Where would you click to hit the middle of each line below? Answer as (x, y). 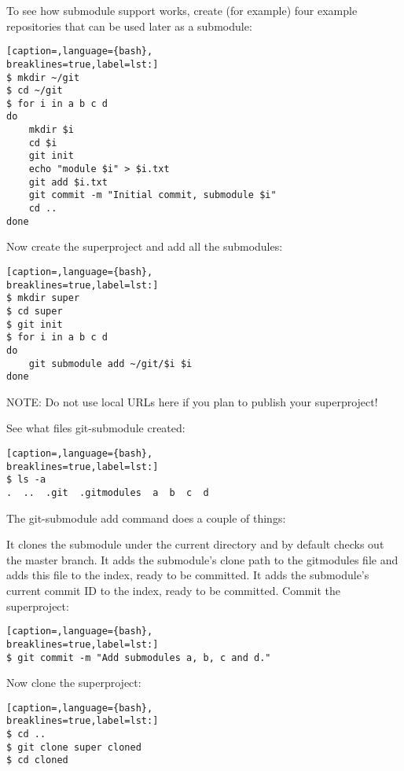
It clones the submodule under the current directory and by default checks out (195, 544)
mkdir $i (51, 130)
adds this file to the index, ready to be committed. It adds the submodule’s (188, 575)
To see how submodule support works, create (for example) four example (182, 10)
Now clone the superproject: (74, 683)
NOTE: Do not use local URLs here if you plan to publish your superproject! (192, 401)
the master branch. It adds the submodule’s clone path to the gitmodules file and (202, 559)
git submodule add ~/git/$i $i (110, 363)
